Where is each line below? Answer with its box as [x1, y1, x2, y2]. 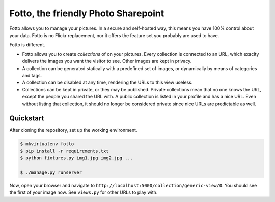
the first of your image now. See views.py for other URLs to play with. [9, 189, 158, 195]
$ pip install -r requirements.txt [20, 148, 109, 154]
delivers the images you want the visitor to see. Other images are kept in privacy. [22, 58, 192, 64]
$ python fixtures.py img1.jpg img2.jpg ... [20, 155, 133, 161]
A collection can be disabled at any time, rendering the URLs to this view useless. [22, 79, 193, 86]
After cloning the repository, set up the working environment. [9, 127, 137, 133]
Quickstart [9, 114, 44, 123]
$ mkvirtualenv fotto [20, 141, 74, 147]
